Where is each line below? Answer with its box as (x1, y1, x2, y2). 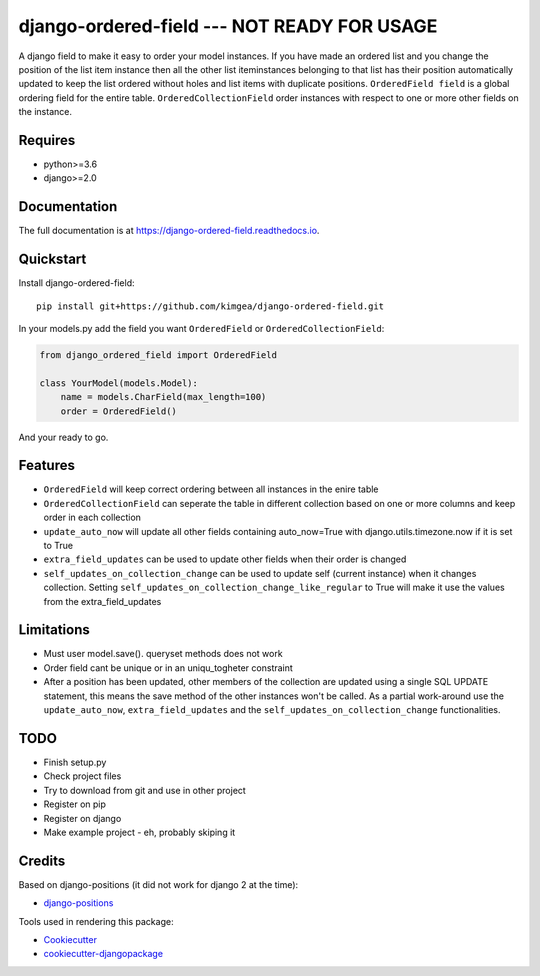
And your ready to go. (18, 431, 109, 443)
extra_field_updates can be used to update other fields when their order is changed (43, 553, 407, 565)
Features (18, 457, 75, 474)
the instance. (18, 106, 72, 118)
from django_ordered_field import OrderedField (39, 349, 277, 360)
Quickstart (18, 251, 87, 268)
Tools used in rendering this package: (18, 915, 174, 927)
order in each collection (43, 511, 142, 524)
